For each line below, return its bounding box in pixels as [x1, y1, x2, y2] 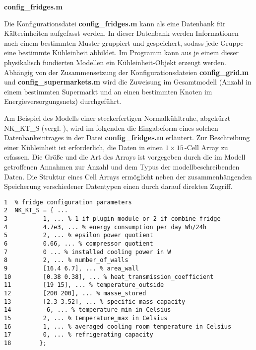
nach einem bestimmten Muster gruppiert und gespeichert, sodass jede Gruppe [4, 37, 244, 48]
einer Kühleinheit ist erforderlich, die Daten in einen [4, 142, 163, 152]
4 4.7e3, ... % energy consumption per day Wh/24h [4, 223, 207, 231]
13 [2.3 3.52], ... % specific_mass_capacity [4, 298, 186, 305]
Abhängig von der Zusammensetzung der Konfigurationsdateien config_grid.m [4, 67, 249, 77]
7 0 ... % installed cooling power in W [4, 248, 171, 256]
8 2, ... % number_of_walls [4, 257, 128, 264]
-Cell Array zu [185, 142, 228, 152]
